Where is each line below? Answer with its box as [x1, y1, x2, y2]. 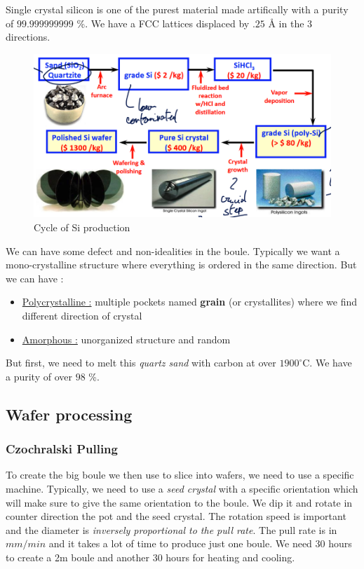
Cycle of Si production [34, 220, 130, 235]
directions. [6, 29, 50, 44]
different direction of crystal [22, 308, 142, 323]
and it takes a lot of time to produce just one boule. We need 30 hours [48, 536, 352, 551]
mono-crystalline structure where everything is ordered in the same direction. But [6, 257, 357, 272]
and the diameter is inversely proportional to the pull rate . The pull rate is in [6, 522, 337, 537]
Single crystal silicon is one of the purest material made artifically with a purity [6, 2, 349, 16]
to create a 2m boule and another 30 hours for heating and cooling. [6, 549, 295, 564]
